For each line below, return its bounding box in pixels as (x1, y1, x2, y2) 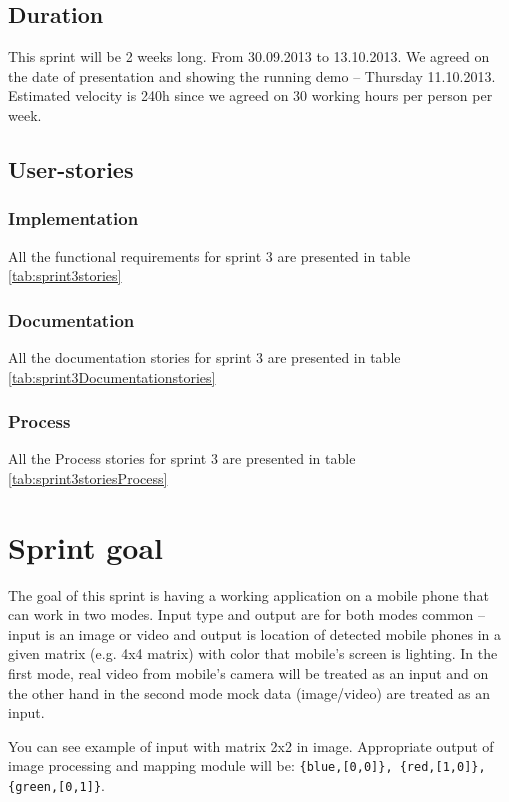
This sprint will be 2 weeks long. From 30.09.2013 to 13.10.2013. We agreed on (8, 46, 490, 67)
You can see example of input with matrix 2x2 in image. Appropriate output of (8, 735, 494, 756)
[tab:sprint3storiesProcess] (8, 467, 168, 488)
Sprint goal (8, 526, 164, 567)
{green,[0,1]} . (8, 775, 105, 796)
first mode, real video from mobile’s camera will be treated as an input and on (8, 663, 489, 684)
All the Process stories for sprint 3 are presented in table (8, 448, 356, 469)
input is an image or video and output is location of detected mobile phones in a (8, 623, 502, 644)
